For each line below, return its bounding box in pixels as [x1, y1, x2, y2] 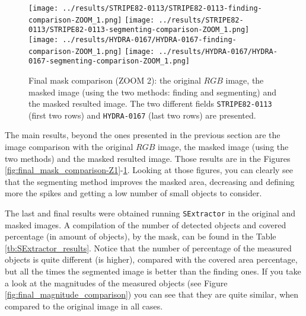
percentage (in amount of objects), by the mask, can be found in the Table [5, 230, 276, 242]
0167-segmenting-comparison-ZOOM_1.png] [28, 57, 190, 66]
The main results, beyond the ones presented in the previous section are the [5, 129, 280, 141]
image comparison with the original [5, 141, 133, 153]
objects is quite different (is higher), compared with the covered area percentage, [5, 253, 298, 266]
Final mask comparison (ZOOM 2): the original [28, 74, 201, 86]
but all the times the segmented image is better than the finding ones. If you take [5, 265, 301, 277]
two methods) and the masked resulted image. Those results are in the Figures [5, 152, 291, 164]
